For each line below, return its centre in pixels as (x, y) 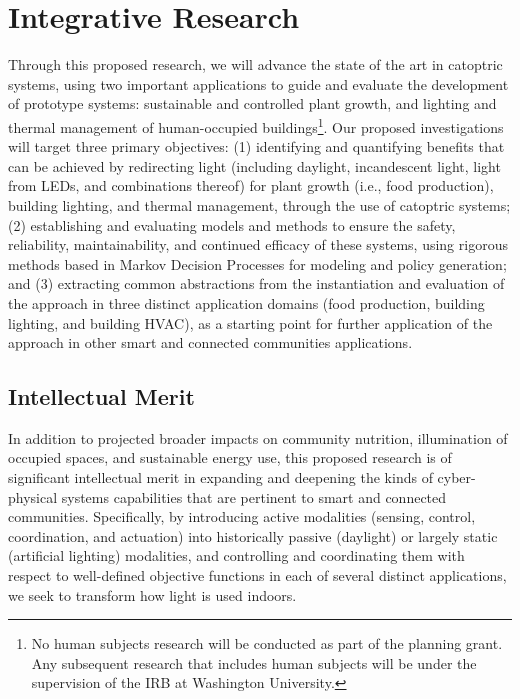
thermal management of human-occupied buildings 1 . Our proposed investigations (256, 125)
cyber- (456, 477)
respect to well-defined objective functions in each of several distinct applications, (257, 575)
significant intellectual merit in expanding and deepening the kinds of (220, 477)
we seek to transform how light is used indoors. (152, 594)
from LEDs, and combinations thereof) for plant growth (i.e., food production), (251, 185)
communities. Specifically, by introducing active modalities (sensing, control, (242, 516)
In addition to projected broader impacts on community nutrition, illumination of (258, 437)
